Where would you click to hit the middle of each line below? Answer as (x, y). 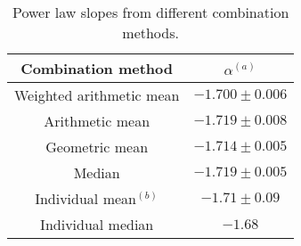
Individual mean (85, 198)
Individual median (97, 224)
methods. (150, 33)
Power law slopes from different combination (151, 12)
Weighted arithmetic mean (97, 95)
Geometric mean (97, 147)
